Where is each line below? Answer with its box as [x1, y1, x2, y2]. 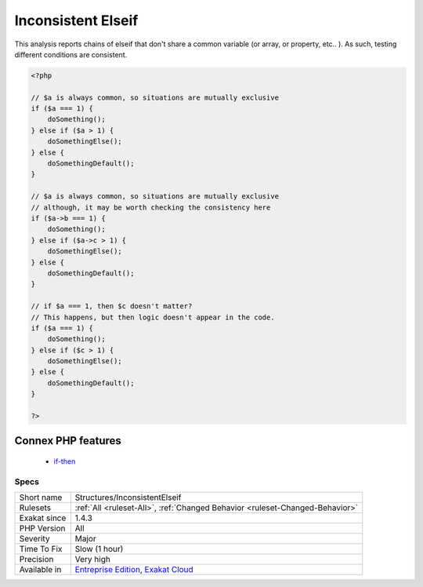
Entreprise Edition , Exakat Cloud [74, 564, 193, 575]
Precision [19, 554, 54, 565]
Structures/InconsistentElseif [74, 492, 182, 503]
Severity [19, 534, 50, 545]
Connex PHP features [14, 434, 121, 447]
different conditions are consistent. [14, 49, 128, 59]
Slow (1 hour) [74, 544, 124, 555]
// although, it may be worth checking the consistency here [31, 202, 271, 212]
